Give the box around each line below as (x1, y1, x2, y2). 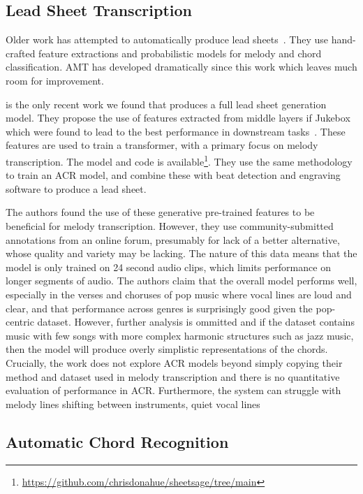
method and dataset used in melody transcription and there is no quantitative (6, 369, 340, 384)
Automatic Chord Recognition (6, 430, 229, 452)
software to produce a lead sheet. (6, 181, 147, 196)
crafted (6, 45, 36, 60)
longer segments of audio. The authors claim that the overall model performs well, (6, 273, 357, 288)
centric (6, 314, 34, 329)
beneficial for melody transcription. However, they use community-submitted (6, 218, 334, 233)
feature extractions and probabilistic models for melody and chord (38, 45, 322, 60)
